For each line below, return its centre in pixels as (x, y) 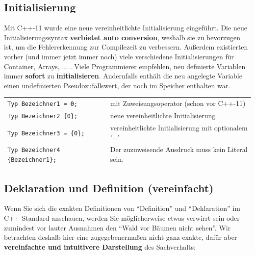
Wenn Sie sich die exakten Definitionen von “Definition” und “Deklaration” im (122, 208)
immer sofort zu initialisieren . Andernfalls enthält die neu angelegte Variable (123, 76)
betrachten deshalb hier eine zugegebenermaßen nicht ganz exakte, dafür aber (121, 237)
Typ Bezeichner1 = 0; (43, 104)
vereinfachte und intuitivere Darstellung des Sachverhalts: (100, 246)
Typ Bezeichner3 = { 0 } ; (46, 133)
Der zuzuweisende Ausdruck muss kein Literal (179, 149)
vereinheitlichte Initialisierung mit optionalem (179, 127)
